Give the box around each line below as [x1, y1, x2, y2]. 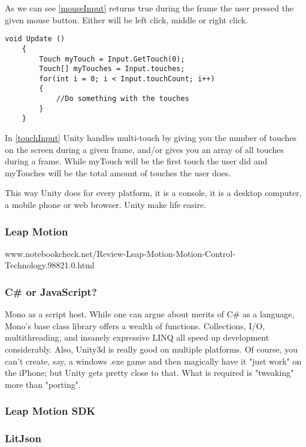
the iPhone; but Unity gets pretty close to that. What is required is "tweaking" [5, 366, 294, 379]
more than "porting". [5, 378, 81, 390]
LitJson [5, 431, 41, 446]
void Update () [5, 35, 65, 44]
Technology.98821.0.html [5, 259, 95, 271]
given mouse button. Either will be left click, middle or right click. [5, 13, 249, 26]
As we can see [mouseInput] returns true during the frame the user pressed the [5, 2, 294, 14]
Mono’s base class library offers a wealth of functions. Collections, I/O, [5, 319, 265, 332]
